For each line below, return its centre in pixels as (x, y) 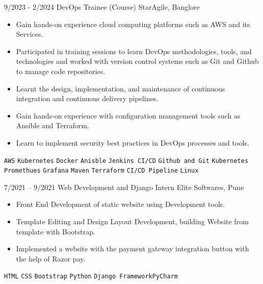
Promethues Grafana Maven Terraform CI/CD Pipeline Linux (101, 171)
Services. (30, 34)
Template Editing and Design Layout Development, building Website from (132, 221)
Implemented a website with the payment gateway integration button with (133, 249)
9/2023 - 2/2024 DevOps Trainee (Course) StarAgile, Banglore (102, 7)
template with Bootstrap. (56, 231)
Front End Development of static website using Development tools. (121, 204)
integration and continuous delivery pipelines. (87, 98)
